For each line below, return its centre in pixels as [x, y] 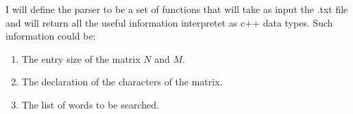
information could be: [51, 36]
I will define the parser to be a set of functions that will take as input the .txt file [177, 9]
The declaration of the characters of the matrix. [122, 82]
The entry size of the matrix [81, 58]
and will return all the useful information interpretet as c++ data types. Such [169, 22]
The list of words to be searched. [90, 104]
